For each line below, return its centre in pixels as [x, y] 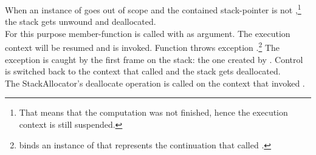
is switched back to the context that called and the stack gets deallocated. [143, 71]
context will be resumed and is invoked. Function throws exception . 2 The [143, 47]
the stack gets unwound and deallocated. [81, 21]
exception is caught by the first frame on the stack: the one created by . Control [154, 59]
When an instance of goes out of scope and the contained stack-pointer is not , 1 [153, 9]
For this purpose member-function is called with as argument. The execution [148, 33]
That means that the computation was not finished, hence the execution [153, 112]
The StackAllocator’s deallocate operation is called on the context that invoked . [155, 83]
